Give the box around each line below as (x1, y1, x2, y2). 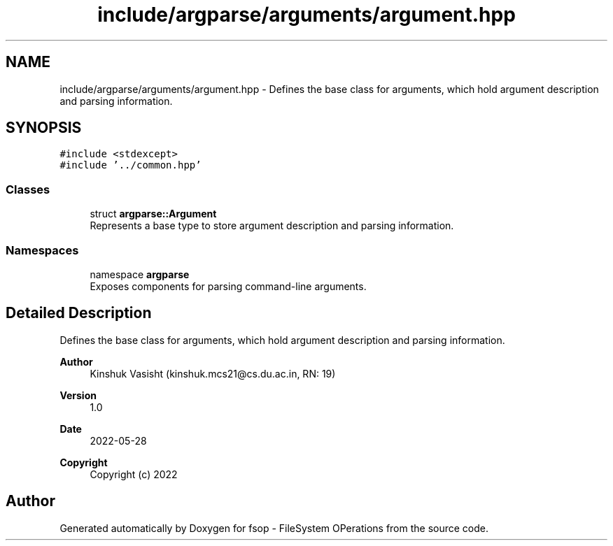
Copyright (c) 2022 (90, 468, 178, 480)
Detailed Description (6, 304, 152, 322)
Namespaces (6, 243, 79, 257)
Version (59, 389, 97, 401)
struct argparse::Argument (90, 208, 217, 220)
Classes (6, 182, 50, 196)
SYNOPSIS (6, 119, 82, 137)
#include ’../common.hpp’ (59, 159, 202, 171)
